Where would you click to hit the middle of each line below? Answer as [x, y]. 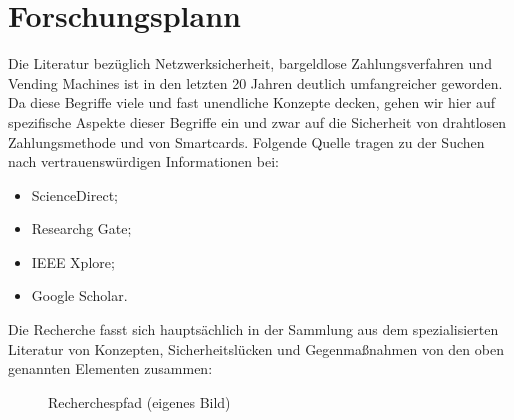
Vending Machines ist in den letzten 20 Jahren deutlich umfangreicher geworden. [255, 82]
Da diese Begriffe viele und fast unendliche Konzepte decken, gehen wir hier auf [252, 102]
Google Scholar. [79, 295]
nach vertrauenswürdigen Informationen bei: [143, 161]
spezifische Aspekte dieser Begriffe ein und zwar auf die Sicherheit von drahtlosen [257, 121]
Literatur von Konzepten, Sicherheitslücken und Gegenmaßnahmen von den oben [256, 348]
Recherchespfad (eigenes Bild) [139, 401]
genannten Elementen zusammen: [110, 368]
